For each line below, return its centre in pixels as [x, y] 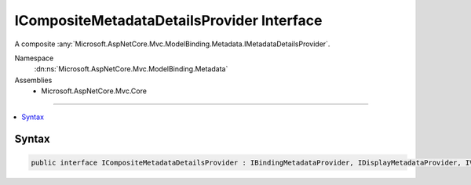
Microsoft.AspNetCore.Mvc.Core [94, 91]
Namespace [34, 58]
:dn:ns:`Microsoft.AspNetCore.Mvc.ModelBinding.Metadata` [131, 69]
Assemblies [33, 80]
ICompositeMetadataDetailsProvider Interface [168, 20]
